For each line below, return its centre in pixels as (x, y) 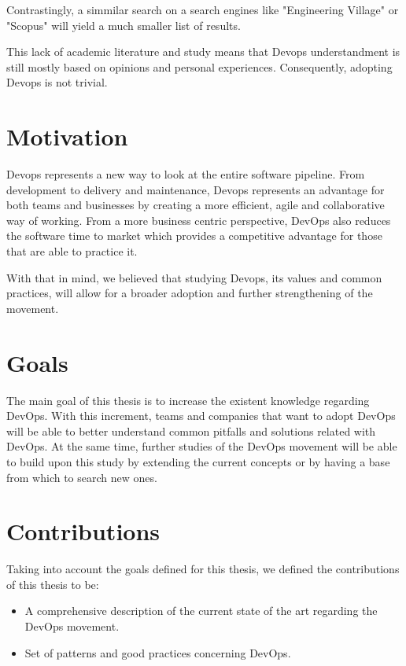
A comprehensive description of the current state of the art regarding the (201, 611)
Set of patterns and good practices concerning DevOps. (158, 652)
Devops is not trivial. (57, 82)
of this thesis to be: (53, 584)
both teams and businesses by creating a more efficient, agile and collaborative (196, 205)
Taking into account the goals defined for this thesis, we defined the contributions (203, 569)
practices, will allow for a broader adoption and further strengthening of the (190, 293)
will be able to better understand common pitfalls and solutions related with (191, 431)
